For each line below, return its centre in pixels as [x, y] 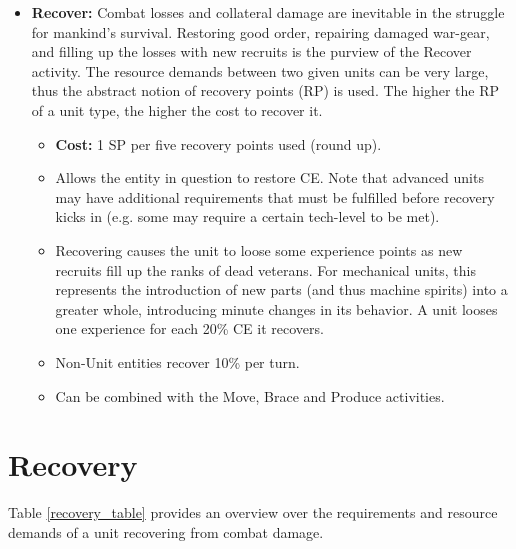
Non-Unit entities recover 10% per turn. [177, 361]
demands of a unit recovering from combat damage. [166, 531]
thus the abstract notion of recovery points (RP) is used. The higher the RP [265, 90]
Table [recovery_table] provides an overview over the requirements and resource [253, 512]
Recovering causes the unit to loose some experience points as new [259, 249]
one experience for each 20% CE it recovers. [189, 328]
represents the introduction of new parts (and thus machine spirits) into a [281, 289]
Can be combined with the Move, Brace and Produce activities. [250, 395]
